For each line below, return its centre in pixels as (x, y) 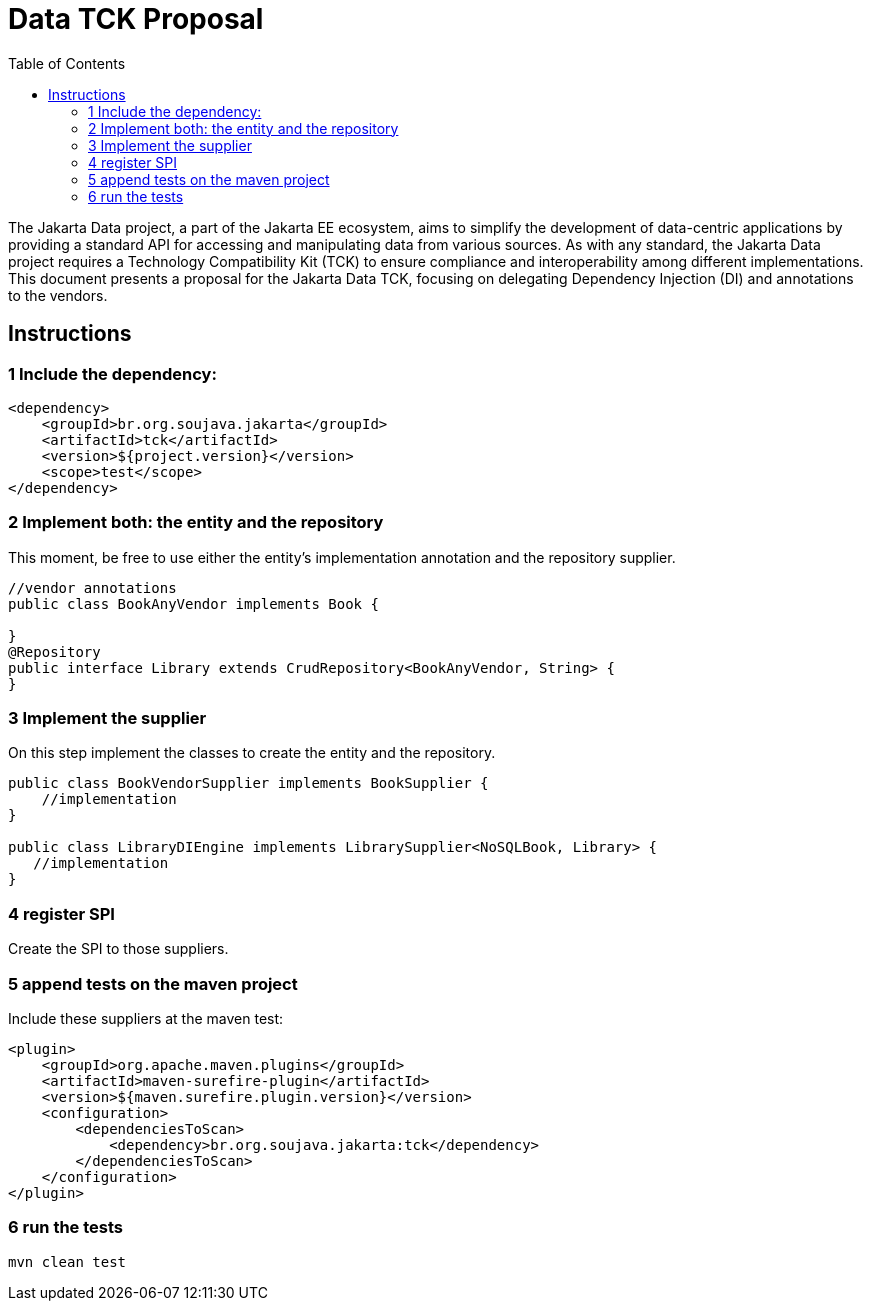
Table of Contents (67, 63)
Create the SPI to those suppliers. (118, 949)
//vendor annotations (92, 587)
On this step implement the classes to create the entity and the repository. (252, 753)
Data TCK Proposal (136, 19)
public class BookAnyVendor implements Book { (193, 603)
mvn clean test (67, 1261)
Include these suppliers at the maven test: (146, 1018)
